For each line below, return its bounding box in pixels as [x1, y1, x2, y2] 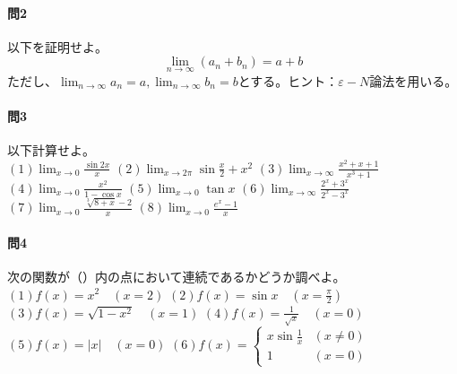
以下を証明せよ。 [7, 37, 108, 56]
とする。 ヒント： [237, 71, 339, 90]
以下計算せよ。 [7, 141, 95, 159]
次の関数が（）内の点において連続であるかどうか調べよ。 [7, 266, 346, 285]
